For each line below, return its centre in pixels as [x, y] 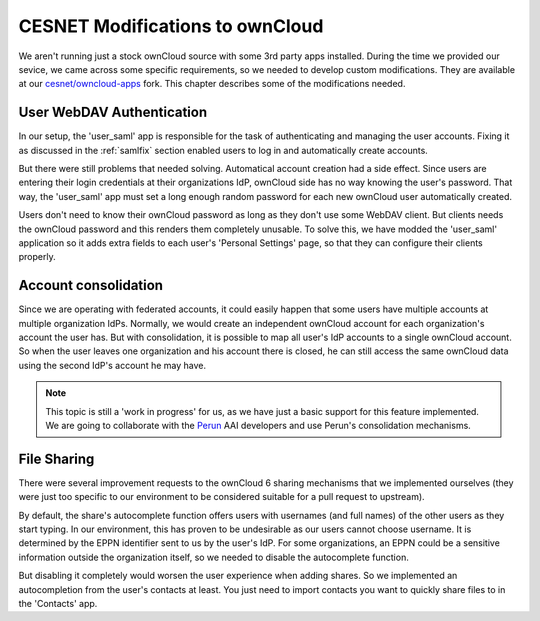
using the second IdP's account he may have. [112, 365]
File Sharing [56, 458]
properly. [37, 257]
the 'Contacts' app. [58, 604]
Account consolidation [91, 285]
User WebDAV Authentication [113, 112]
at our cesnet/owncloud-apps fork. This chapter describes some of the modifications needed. [212, 84]
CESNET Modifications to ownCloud [171, 26]
